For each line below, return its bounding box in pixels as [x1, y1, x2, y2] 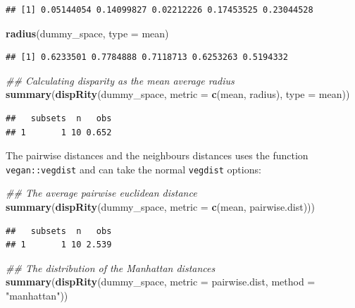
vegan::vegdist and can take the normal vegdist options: [6, 161, 261, 176]
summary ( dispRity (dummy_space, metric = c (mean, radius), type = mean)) [6, 87, 350, 101]
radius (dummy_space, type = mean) [6, 25, 169, 40]
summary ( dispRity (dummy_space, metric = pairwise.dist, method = [6, 274, 316, 289]
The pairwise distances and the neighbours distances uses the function [6, 148, 309, 163]
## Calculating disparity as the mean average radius [6, 73, 235, 87]
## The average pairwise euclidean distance [6, 185, 197, 200]
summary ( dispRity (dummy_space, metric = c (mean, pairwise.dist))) [6, 199, 315, 214]
